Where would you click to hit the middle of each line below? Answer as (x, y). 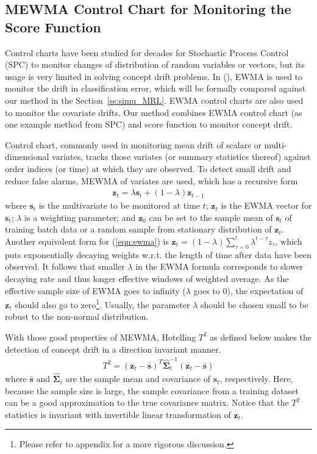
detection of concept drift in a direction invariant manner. (113, 349)
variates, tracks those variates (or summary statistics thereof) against (181, 157)
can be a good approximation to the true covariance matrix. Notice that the (147, 402)
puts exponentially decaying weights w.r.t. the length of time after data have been (158, 254)
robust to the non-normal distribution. (77, 316)
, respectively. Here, (256, 379)
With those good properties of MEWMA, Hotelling (101, 337)
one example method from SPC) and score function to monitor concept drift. (149, 124)
